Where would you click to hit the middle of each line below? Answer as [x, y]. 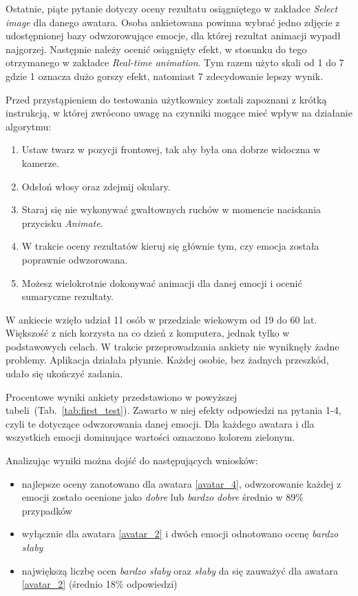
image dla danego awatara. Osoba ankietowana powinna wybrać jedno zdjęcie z [173, 22]
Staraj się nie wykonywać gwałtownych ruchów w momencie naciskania [171, 209]
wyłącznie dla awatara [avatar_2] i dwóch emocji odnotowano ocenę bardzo [180, 534]
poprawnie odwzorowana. [75, 259]
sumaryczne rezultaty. [67, 296]
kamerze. [40, 162]
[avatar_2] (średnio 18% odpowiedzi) [99, 584]
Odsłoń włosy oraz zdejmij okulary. [96, 186]
